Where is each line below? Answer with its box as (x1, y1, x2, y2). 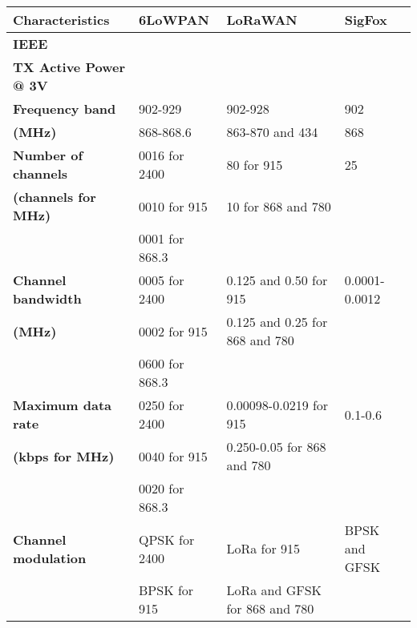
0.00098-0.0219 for (226, 396, 329, 414)
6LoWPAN (139, 10, 209, 29)
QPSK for (139, 529, 195, 549)
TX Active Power (13, 58, 125, 76)
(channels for (13, 187, 96, 206)
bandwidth (13, 289, 82, 308)
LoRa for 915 (226, 539, 301, 558)
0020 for (139, 479, 184, 497)
